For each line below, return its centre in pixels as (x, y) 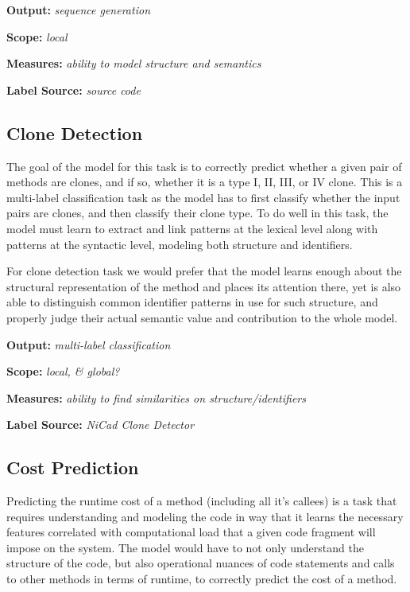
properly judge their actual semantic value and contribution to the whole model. (202, 317)
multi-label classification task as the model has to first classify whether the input (203, 197)
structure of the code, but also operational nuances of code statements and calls (201, 563)
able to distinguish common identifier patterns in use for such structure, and (192, 302)
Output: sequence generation (78, 10)
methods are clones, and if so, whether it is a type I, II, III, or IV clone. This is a (205, 182)
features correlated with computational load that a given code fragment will (191, 532)
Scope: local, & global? (63, 371)
